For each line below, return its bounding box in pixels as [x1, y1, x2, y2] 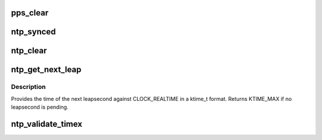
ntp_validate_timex [11, 119, 83, 129]
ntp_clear [11, 46, 47, 56]
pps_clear [11, 8, 49, 18]
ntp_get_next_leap [11, 65, 82, 75]
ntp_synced [11, 27, 56, 37]
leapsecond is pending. [11, 104, 69, 111]
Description [11, 83, 46, 91]
